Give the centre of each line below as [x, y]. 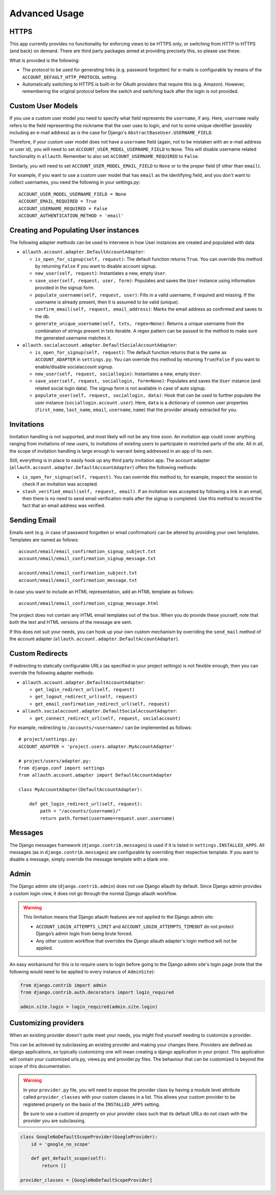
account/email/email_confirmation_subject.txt [78, 573]
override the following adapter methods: [52, 673]
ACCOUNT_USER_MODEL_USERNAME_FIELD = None [73, 194]
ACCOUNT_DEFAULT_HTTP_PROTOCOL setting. [70, 77]
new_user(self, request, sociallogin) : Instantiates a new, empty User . [118, 374]
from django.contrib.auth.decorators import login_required [97, 993]
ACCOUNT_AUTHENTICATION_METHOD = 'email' [71, 216]
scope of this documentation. [40, 1066]
